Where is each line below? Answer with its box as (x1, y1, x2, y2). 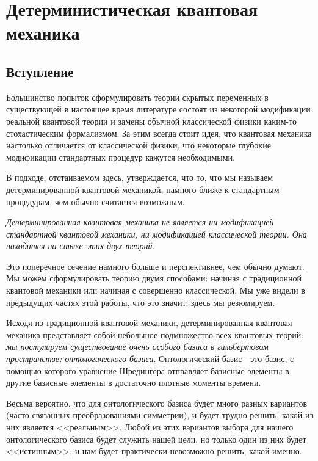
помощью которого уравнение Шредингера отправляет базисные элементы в (6, 364, 289, 377)
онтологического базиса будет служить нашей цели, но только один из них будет (6, 432, 306, 445)
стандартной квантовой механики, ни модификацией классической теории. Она (6, 227, 307, 240)
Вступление (6, 62, 74, 81)
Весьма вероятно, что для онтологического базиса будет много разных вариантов (6, 396, 308, 409)
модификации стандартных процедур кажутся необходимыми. (6, 150, 235, 163)
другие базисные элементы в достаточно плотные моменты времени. (6, 376, 261, 389)
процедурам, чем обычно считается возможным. (6, 195, 185, 208)
